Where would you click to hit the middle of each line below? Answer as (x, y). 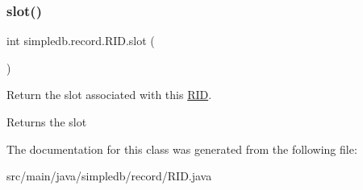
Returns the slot (47, 122)
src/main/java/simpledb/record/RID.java (109, 176)
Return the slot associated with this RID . (109, 95)
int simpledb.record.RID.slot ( (81, 41)
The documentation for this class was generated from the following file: (182, 149)
